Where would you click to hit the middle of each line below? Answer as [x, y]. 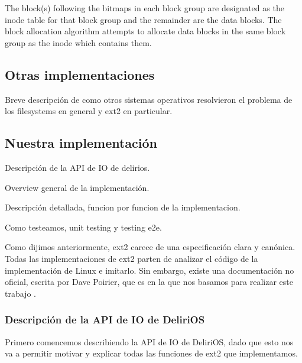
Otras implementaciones [80, 74]
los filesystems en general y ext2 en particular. [89, 111]
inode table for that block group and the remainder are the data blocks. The [143, 19]
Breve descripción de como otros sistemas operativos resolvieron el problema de [149, 99]
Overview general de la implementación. [77, 187]
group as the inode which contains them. [78, 42]
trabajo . [20, 293]
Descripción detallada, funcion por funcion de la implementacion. [123, 207]
